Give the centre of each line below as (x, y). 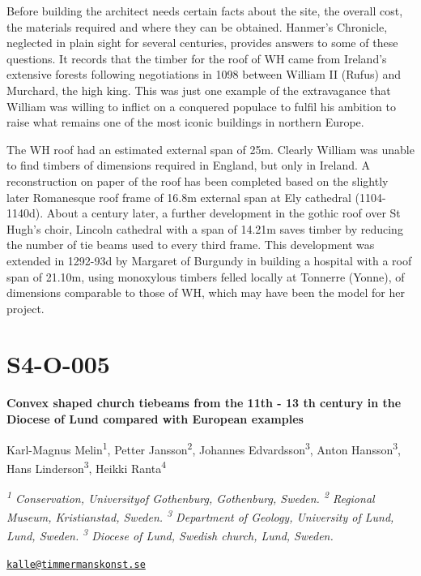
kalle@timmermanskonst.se (76, 564)
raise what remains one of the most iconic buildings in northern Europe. (185, 122)
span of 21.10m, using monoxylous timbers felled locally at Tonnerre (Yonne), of (206, 276)
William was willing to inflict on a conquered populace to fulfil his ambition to (201, 106)
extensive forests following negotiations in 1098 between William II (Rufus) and (204, 74)
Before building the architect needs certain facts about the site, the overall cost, (205, 11)
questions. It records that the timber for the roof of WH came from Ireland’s (197, 58)
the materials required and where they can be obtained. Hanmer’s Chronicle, (197, 26)
